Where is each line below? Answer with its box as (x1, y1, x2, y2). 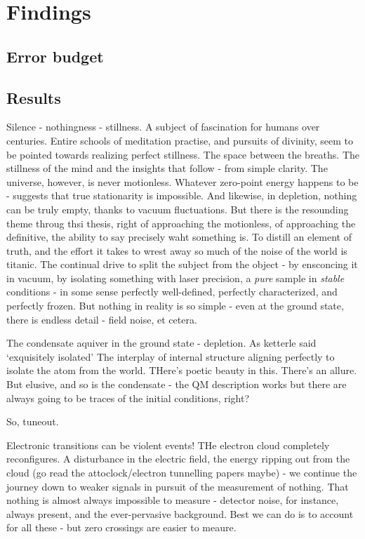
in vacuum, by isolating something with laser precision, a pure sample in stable (6, 270, 345, 285)
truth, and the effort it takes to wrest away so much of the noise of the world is (6, 243, 347, 258)
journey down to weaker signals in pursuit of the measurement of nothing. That (6, 479, 349, 493)
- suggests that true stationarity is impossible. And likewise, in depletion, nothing (6, 188, 357, 203)
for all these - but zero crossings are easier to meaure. (6, 520, 237, 535)
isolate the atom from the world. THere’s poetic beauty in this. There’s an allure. (6, 363, 357, 378)
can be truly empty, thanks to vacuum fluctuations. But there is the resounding (6, 201, 349, 216)
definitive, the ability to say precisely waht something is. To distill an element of (6, 229, 352, 244)
